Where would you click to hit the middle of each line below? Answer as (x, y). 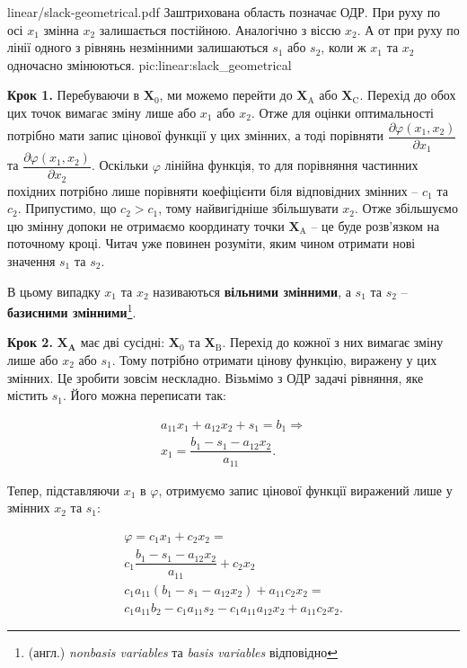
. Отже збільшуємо (406, 208)
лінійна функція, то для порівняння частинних (291, 165)
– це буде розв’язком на (375, 225)
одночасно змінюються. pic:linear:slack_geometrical (150, 64)
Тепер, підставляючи (64, 490)
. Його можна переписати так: (145, 395)
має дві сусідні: (123, 342)
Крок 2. (30, 342)
